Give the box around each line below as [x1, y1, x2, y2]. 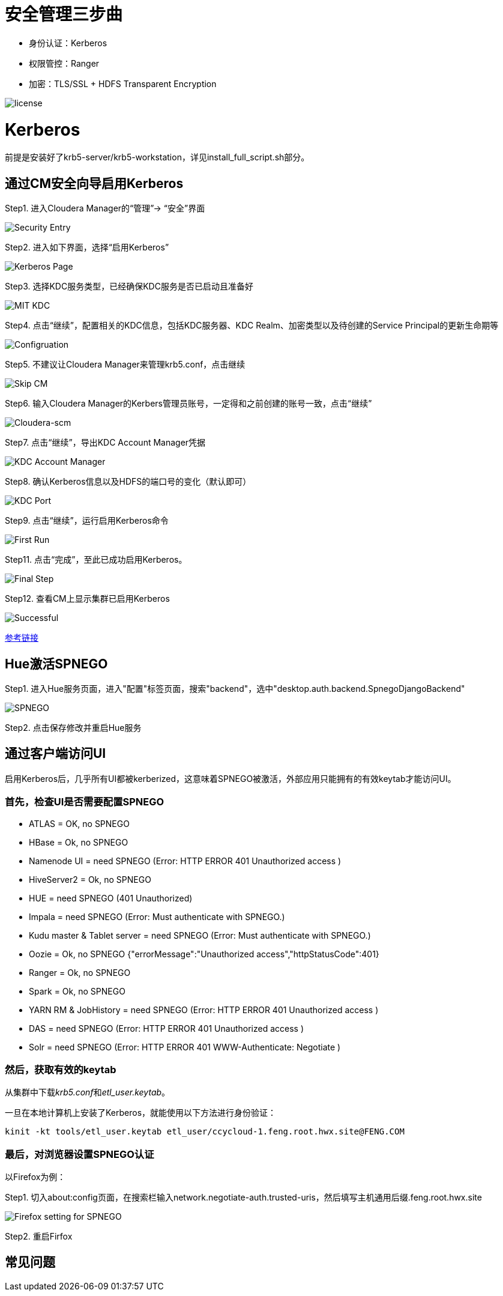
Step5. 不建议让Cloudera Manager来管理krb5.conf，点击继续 [5, 359, 245, 370]
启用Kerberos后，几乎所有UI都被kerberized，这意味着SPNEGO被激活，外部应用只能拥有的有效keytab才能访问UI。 [5, 773, 456, 784]
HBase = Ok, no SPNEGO [29, 837, 128, 847]
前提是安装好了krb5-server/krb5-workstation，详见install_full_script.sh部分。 [5, 152, 310, 163]
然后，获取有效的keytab [5, 1063, 116, 1076]
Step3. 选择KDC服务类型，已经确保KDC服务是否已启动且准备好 [5, 281, 253, 292]
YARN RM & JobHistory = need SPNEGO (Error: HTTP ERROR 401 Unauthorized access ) [29, 1004, 379, 1015]
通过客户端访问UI [5, 746, 106, 762]
